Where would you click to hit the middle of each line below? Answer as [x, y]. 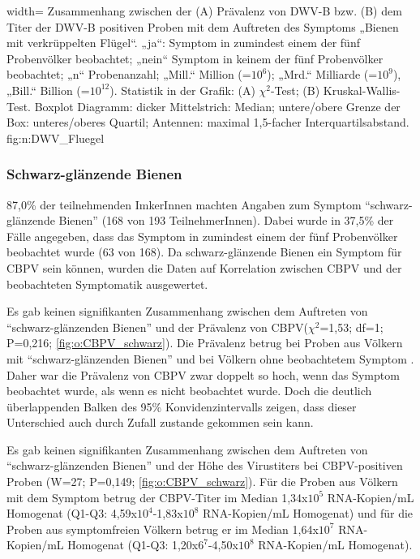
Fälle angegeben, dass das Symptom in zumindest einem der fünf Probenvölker [202, 236]
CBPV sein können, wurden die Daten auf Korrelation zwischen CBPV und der [204, 267]
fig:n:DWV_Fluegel [56, 138]
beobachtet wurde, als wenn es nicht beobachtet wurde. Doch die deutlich [189, 391]
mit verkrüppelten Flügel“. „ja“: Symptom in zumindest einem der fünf [183, 43]
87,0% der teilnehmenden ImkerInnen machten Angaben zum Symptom [184, 204]
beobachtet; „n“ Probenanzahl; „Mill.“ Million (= [129, 74]
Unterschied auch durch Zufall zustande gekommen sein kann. [160, 422]
